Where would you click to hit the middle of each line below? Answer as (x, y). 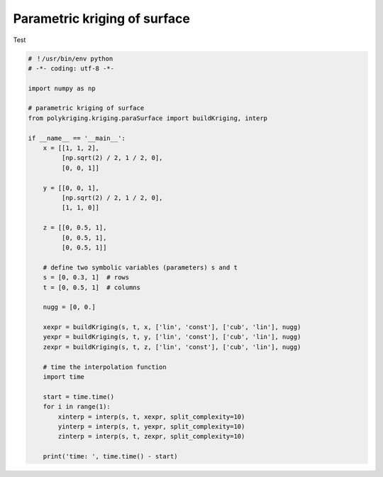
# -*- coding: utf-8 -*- (71, 68)
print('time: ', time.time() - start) (110, 456)
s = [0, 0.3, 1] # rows (86, 278)
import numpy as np (62, 88)
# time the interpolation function (105, 367)
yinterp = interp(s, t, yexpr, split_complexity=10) (151, 426)
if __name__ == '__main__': (77, 138)
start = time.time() (79, 397)
